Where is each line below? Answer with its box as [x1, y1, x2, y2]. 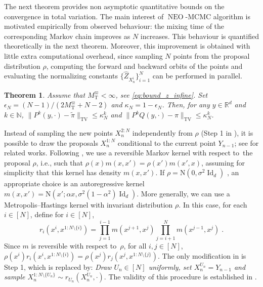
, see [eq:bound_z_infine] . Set [115, 89, 208, 100]
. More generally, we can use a [137, 188, 230, 198]
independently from [132, 127, 193, 138]
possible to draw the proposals [4, 137, 98, 148]
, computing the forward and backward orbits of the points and [46, 60, 243, 71]
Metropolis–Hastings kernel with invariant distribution [4, 199, 173, 210]
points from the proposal [173, 50, 250, 61]
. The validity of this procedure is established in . [104, 271, 257, 282]
